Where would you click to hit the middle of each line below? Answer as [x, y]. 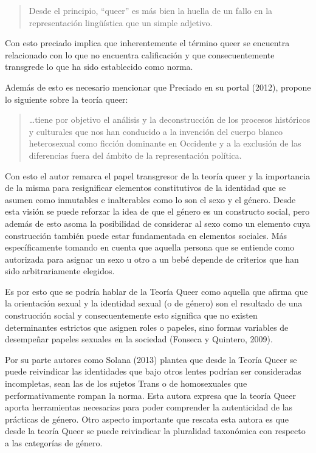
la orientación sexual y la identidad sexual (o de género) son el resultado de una [154, 303]
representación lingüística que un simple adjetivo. [121, 22]
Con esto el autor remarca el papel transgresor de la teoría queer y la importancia [158, 175]
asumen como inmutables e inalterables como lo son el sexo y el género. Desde [150, 199]
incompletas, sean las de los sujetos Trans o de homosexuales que [126, 383]
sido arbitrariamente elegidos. [60, 271]
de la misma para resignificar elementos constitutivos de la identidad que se [146, 188]
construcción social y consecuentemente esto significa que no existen [131, 315]
